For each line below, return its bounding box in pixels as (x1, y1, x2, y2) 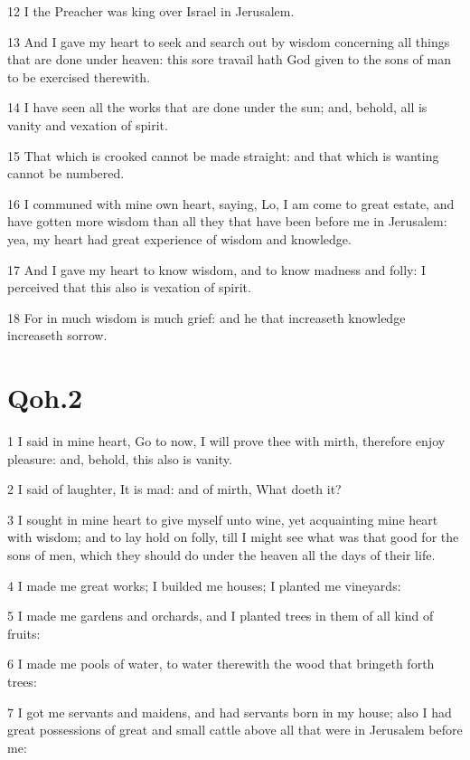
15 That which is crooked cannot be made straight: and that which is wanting (7, 146, 439, 165)
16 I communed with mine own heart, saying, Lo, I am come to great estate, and (7, 194, 455, 213)
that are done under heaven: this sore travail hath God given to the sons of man (7, 50, 451, 69)
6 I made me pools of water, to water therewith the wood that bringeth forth (7, 654, 435, 673)
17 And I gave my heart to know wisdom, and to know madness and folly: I (7, 260, 427, 279)
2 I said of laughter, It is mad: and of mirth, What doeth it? (7, 480, 342, 499)
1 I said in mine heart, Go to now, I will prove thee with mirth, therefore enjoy (7, 432, 446, 451)
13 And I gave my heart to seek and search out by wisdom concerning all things (7, 32, 450, 51)
